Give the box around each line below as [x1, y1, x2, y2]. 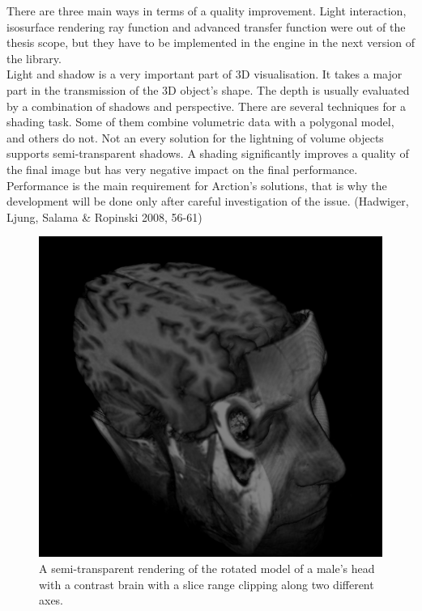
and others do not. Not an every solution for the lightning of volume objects [6, 129, 384, 146]
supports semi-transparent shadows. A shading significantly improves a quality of [6, 145, 409, 162]
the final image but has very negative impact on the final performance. [6, 160, 358, 177]
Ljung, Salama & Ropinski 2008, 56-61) [6, 208, 202, 225]
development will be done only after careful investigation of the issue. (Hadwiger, [6, 193, 409, 210]
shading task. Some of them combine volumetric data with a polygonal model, [6, 113, 394, 130]
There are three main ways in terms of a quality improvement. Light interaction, [6, 2, 407, 19]
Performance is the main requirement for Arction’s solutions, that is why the [6, 176, 387, 193]
